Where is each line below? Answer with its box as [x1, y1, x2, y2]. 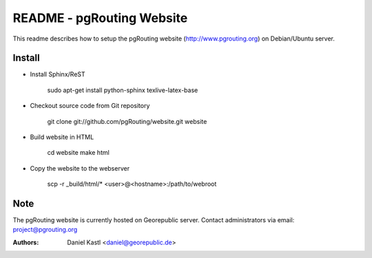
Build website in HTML [30, 133, 94, 141]
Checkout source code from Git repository [30, 102, 150, 110]
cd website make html [47, 149, 110, 157]
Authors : [12, 238, 39, 246]
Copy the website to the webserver [30, 164, 130, 172]
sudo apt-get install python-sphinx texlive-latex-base [47, 86, 198, 94]
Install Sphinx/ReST [30, 70, 85, 78]
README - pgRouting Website [12, 10, 188, 25]
